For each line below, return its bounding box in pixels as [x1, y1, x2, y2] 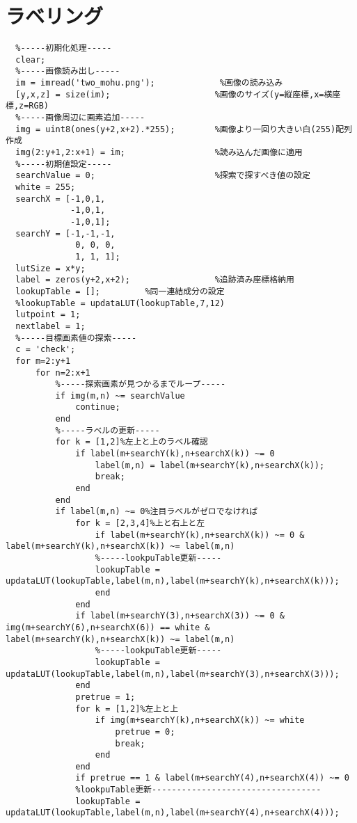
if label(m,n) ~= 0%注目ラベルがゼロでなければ [55, 506, 258, 517]
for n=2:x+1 [35, 367, 90, 378]
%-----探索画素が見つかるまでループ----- [55, 379, 226, 390]
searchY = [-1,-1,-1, [15, 228, 116, 239]
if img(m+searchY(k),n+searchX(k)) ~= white [95, 715, 305, 726]
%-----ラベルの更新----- [55, 425, 160, 436]
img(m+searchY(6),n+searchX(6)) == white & [6, 622, 210, 632]
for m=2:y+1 [15, 355, 71, 366]
